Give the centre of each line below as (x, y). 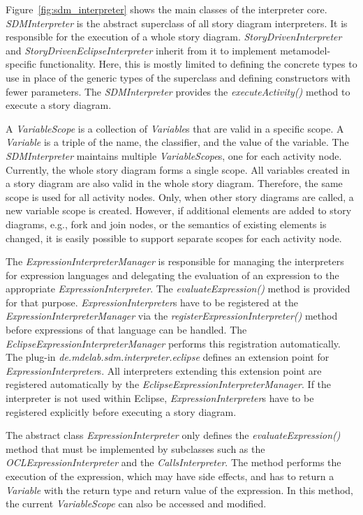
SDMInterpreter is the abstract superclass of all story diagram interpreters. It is (177, 23)
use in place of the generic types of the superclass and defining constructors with (178, 77)
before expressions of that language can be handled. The (126, 330)
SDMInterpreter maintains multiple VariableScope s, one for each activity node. (174, 155)
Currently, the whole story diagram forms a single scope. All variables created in (178, 169)
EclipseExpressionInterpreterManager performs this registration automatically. (173, 343)
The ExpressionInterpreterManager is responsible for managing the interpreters (175, 261)
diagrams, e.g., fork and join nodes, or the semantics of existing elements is (166, 224)
